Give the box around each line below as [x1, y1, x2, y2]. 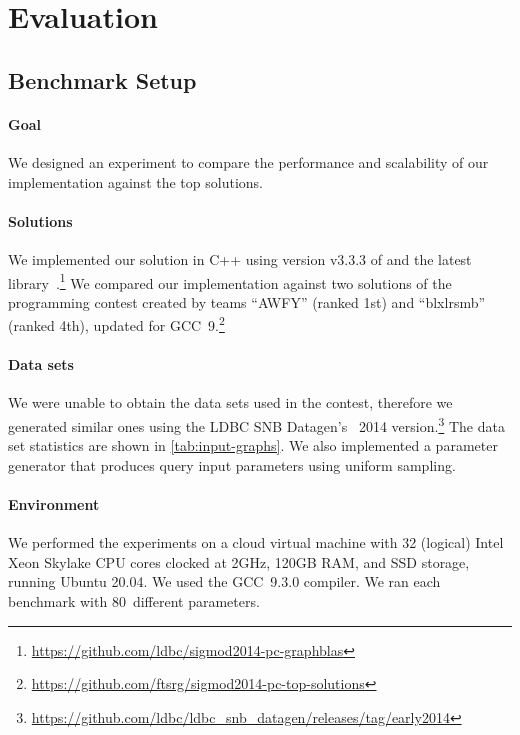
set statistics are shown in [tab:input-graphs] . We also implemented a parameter [8, 435, 498, 456]
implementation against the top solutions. [8, 171, 263, 192]
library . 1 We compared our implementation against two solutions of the [8, 269, 452, 293]
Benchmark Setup [8, 64, 197, 95]
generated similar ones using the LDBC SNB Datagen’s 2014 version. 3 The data [8, 413, 505, 436]
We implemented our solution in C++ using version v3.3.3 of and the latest [8, 248, 472, 269]
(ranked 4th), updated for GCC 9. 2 [8, 312, 225, 336]
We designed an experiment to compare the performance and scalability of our [8, 151, 489, 172]
